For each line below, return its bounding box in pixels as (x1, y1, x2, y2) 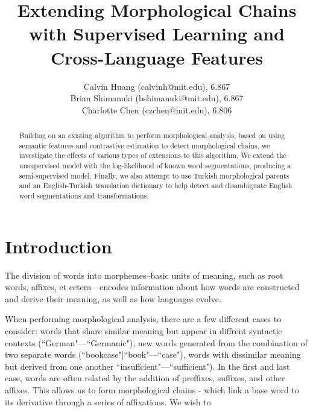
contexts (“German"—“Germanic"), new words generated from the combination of (5, 336, 308, 349)
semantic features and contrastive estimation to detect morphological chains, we (19, 140, 270, 150)
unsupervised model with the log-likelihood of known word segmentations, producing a (19, 160, 291, 171)
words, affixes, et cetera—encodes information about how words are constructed (5, 280, 300, 293)
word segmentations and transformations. (19, 191, 149, 201)
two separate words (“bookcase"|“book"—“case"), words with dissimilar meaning (5, 348, 301, 361)
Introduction (5, 233, 112, 258)
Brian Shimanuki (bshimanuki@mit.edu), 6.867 (70, 92, 244, 104)
